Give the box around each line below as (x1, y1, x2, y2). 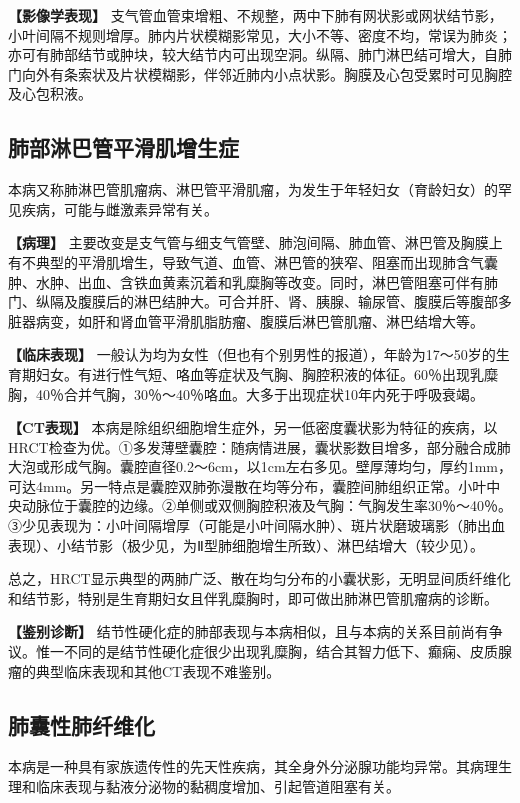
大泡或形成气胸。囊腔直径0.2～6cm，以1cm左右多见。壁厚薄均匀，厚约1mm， (8, 456, 512, 477)
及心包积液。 (8, 83, 92, 104)
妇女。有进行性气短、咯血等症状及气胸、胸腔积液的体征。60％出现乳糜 (35, 363, 498, 384)
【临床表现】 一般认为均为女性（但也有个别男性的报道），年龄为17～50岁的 (8, 344, 496, 365)
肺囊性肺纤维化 (8, 709, 155, 740)
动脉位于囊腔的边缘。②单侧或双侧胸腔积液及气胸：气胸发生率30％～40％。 (21, 495, 512, 516)
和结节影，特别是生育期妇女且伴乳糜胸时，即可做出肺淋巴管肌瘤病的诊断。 (8, 587, 498, 608)
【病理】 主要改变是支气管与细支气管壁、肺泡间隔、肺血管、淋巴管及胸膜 (8, 232, 489, 253)
